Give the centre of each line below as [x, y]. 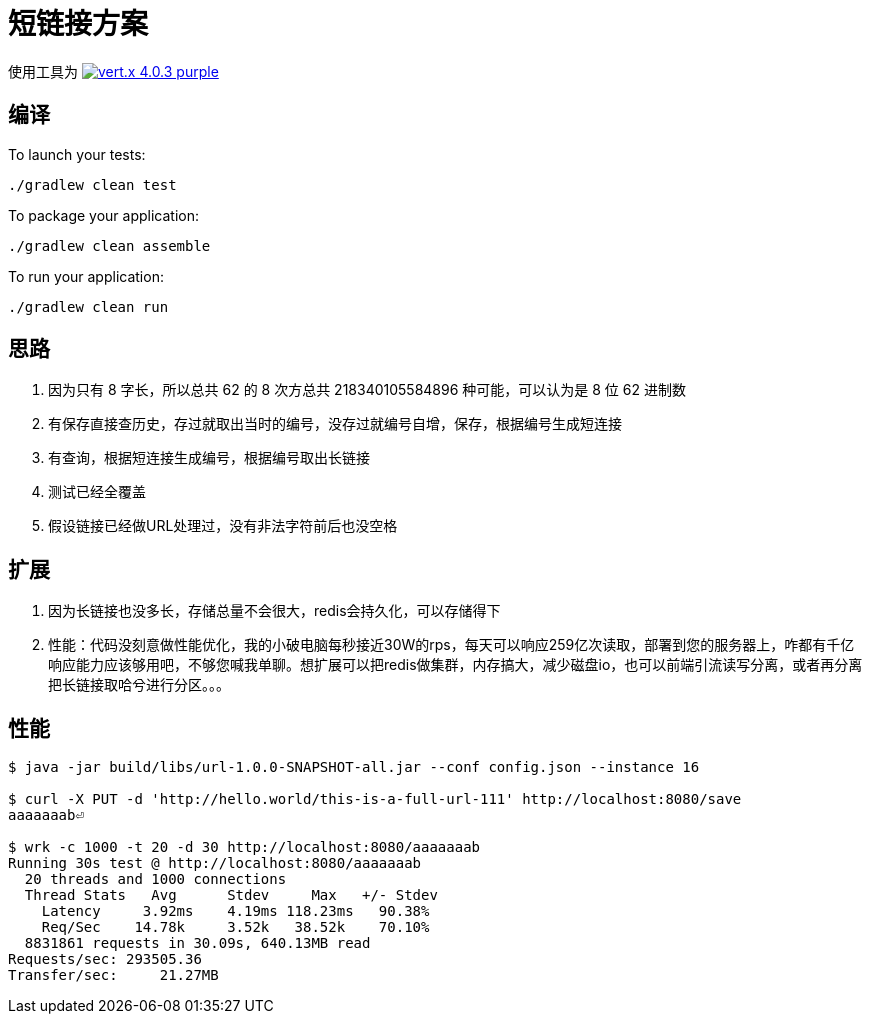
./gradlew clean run [88, 306]
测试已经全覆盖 [97, 492]
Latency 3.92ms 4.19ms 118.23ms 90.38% [235, 911]
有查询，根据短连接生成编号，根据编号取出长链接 [209, 458]
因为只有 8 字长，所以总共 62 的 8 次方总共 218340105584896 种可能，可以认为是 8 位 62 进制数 [367, 390]
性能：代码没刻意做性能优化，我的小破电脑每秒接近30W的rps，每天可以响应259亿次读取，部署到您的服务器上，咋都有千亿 [451, 645]
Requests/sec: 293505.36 [105, 959]
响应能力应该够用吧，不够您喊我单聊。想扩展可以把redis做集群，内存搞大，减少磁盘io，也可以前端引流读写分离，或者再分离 [455, 665]
